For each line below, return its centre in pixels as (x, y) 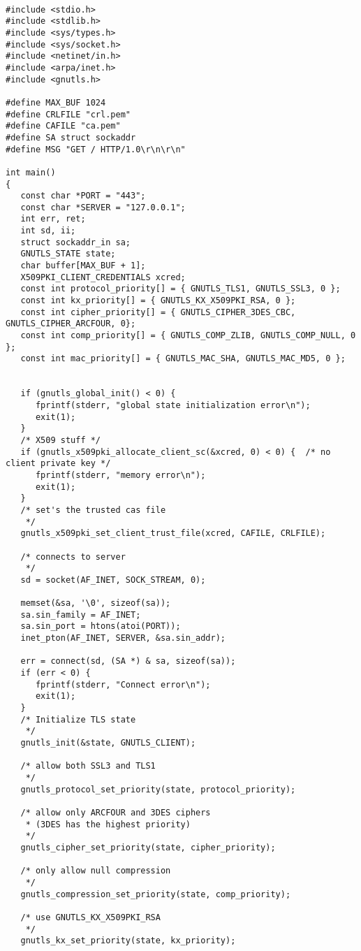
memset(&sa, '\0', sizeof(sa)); (96, 603)
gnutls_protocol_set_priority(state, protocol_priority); (158, 789)
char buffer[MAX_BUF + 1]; (83, 266)
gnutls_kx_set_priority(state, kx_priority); (128, 941)
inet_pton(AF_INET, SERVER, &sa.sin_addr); (123, 638)
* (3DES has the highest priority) (108, 824)
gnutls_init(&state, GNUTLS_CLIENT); (108, 743)
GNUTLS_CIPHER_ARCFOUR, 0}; (71, 324)
